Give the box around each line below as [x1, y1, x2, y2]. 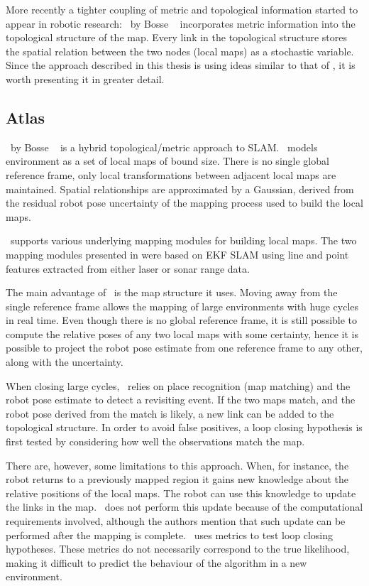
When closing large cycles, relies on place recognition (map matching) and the [6, 378, 351, 393]
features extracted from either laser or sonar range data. [6, 261, 250, 276]
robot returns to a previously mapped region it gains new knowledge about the [6, 472, 349, 487]
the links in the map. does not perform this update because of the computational [6, 499, 363, 514]
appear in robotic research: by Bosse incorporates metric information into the [6, 16, 356, 31]
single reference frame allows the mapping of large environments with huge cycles [6, 298, 359, 313]
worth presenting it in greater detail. [6, 71, 165, 86]
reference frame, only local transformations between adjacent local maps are [6, 167, 336, 182]
